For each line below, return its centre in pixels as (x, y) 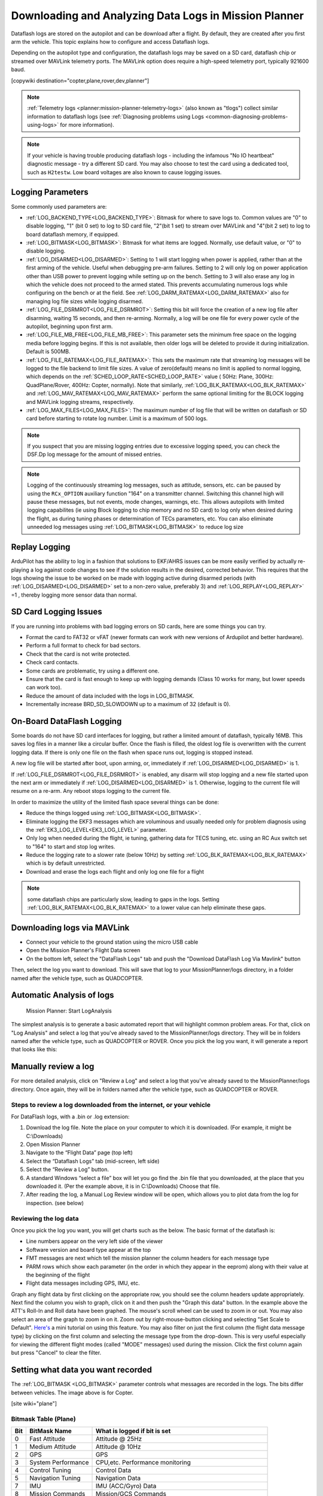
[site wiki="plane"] (34, 1404)
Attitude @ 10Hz (118, 1447)
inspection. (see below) (55, 1203)
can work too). (44, 688)
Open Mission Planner (53, 1144)
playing (20, 570)
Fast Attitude (47, 1439)
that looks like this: (34, 1050)
